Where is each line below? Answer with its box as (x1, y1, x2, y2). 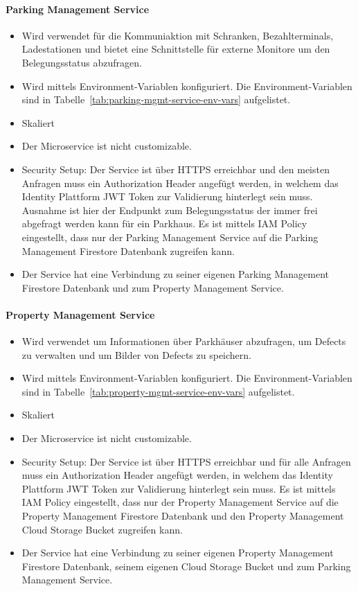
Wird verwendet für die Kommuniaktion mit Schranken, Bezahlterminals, (21, 28, 334, 42)
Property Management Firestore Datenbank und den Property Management (21, 509, 344, 523)
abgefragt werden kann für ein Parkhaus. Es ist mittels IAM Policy (21, 216, 307, 231)
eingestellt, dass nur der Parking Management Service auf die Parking (21, 229, 319, 244)
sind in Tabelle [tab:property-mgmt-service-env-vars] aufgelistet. (21, 384, 295, 398)
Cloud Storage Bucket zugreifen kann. (21, 522, 183, 536)
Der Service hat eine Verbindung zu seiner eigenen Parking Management (21, 267, 330, 281)
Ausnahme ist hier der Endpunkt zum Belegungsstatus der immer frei (21, 202, 318, 217)
